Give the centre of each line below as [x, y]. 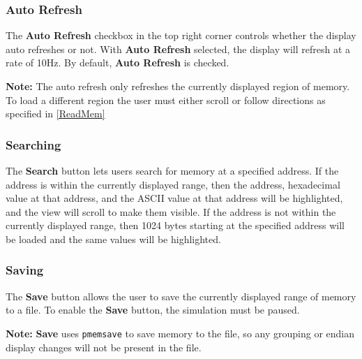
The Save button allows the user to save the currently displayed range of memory [181, 296]
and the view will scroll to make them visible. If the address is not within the [171, 211]
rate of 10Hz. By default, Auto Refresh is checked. [118, 63]
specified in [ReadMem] [55, 113]
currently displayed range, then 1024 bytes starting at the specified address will [175, 225]
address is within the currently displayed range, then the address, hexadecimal [173, 184]
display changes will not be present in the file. [104, 347]
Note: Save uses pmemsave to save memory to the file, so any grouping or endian [180, 333]
